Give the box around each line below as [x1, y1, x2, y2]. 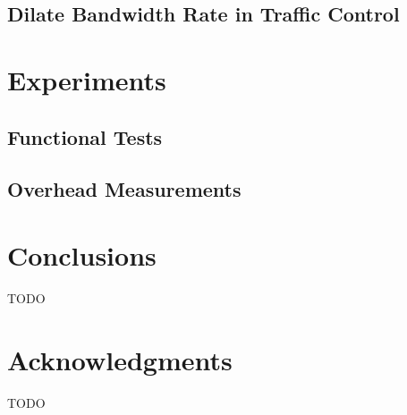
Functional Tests [7, 123, 163, 150]
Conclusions [7, 236, 157, 273]
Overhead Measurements [7, 175, 242, 203]
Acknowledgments [7, 341, 233, 377]
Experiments [7, 61, 166, 97]
